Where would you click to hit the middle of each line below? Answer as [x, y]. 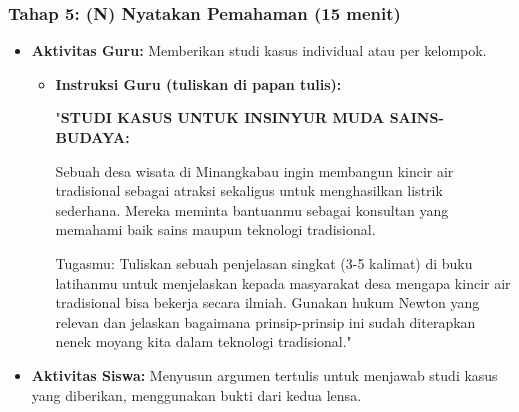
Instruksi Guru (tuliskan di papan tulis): [198, 83]
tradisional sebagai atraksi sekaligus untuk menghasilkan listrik [249, 190]
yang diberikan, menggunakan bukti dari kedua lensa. [196, 394]
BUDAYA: [92, 137]
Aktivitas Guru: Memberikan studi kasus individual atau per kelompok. [259, 50]
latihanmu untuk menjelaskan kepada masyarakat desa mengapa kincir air [283, 282]
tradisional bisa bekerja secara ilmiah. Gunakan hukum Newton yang [267, 302]
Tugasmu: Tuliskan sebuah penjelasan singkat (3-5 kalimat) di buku [264, 262]
